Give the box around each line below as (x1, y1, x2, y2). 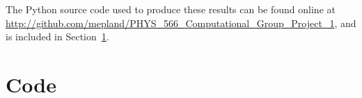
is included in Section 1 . (6, 29, 109, 44)
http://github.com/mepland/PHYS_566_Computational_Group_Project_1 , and (6, 15, 356, 30)
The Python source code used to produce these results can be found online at (6, 2, 336, 16)
